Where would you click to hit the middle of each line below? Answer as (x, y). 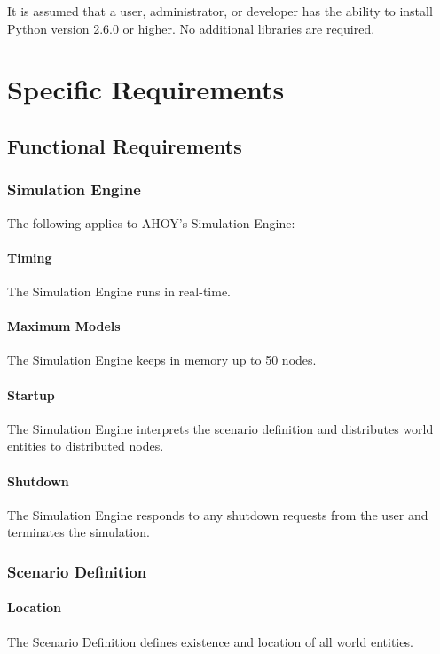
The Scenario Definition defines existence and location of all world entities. (210, 641)
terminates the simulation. (79, 532)
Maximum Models (64, 326)
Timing (30, 257)
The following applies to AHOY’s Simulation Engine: (151, 222)
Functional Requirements (125, 145)
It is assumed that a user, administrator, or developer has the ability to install (220, 11)
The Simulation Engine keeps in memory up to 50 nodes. (162, 360)
